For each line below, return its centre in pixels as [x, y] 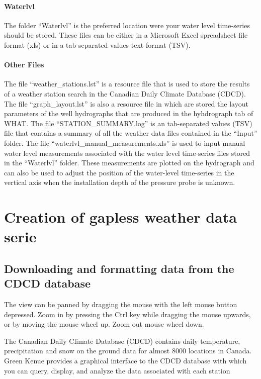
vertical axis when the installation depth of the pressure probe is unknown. [120, 182]
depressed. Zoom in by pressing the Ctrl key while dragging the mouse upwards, [127, 314]
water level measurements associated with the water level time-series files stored [127, 153]
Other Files [24, 65]
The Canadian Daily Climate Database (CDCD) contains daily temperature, [122, 341]
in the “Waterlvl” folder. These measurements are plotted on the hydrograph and [129, 163]
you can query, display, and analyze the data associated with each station [117, 370]
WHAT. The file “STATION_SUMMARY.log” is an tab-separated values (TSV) [128, 123]
